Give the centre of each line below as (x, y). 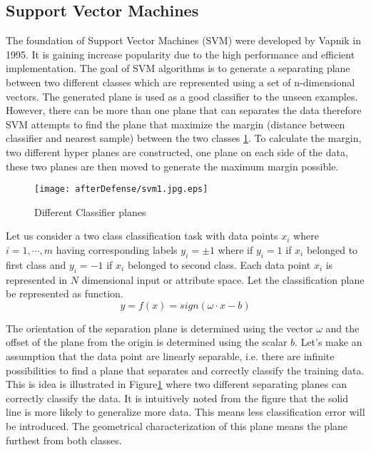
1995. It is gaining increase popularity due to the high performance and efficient (181, 54)
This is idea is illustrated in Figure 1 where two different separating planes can (177, 384)
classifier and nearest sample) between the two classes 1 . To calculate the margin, (184, 138)
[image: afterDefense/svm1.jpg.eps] (121, 189)
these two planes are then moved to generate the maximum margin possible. (172, 166)
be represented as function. (65, 293)
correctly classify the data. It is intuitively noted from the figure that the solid (177, 398)
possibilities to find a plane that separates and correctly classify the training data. (185, 370)
